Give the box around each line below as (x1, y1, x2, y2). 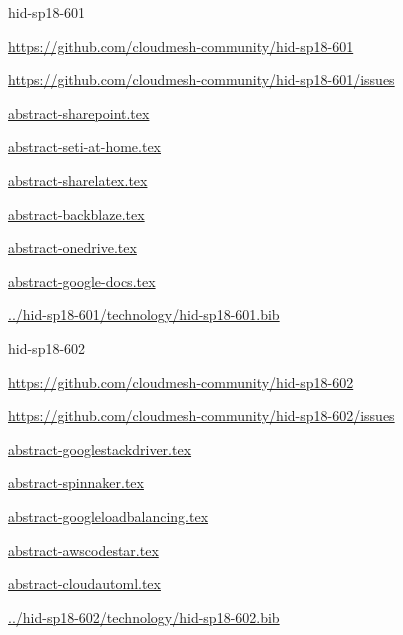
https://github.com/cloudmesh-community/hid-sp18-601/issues (8, 69, 395, 90)
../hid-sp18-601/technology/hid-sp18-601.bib (8, 304, 280, 325)
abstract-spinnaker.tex (8, 472, 144, 493)
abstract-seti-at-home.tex (8, 136, 162, 157)
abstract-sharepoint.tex (8, 102, 150, 123)
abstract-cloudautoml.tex (8, 573, 161, 594)
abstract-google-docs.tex (8, 270, 156, 291)
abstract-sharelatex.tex (8, 169, 148, 190)
